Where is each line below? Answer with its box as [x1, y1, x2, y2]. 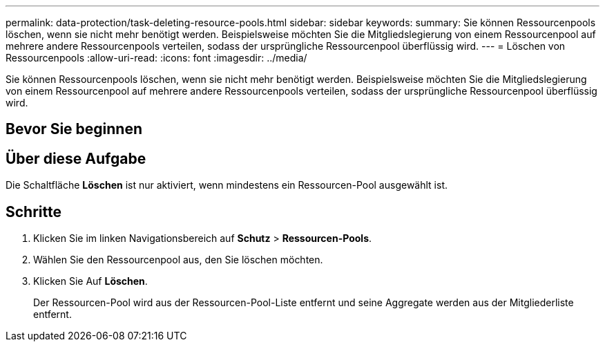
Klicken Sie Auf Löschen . [33, 275, 148, 288]
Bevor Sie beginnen [6, 120, 143, 138]
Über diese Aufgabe [6, 149, 146, 167]
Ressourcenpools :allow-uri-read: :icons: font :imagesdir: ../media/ [6, 52, 307, 64]
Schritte [6, 203, 61, 221]
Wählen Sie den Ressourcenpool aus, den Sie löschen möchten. [33, 254, 323, 266]
